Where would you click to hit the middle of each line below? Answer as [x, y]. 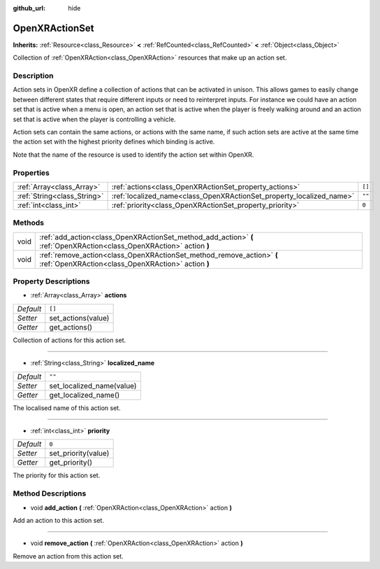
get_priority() [71, 463]
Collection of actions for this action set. [70, 340]
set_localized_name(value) [93, 386]
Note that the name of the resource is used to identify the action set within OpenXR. [133, 155]
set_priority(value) [79, 454]
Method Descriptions [50, 493]
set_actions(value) [79, 318]
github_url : [29, 8]
